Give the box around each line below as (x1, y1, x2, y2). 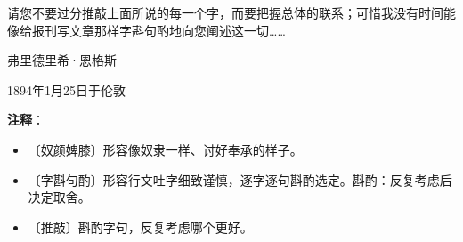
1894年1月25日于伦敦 (7, 80, 126, 99)
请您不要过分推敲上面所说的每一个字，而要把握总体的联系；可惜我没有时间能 (7, 4, 456, 21)
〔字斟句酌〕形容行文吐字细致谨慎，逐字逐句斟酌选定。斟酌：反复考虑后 (28, 170, 452, 189)
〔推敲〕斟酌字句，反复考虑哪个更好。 (28, 217, 253, 236)
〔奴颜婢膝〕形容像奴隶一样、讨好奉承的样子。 (28, 140, 303, 158)
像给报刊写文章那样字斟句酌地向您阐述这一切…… (7, 20, 286, 39)
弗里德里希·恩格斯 (7, 51, 117, 69)
